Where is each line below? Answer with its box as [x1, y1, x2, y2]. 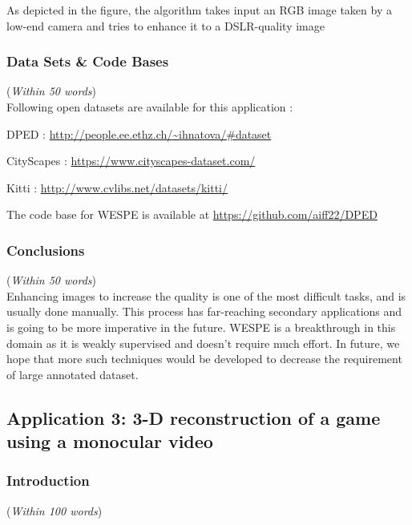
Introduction [6, 470, 90, 491]
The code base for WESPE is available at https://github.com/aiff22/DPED [6, 206, 378, 223]
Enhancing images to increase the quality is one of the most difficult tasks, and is [6, 287, 406, 304]
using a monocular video [6, 429, 213, 454]
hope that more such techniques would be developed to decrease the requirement [6, 350, 402, 367]
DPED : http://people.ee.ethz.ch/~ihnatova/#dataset [6, 125, 272, 142]
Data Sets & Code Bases [6, 51, 169, 71]
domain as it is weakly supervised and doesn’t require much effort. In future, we [6, 334, 400, 351]
